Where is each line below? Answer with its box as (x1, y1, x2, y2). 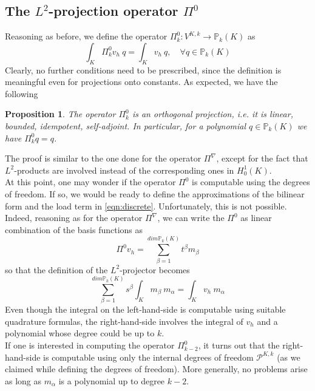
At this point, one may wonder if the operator (5, 175, 176, 188)
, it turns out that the (198, 339, 280, 352)
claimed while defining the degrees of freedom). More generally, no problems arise (5, 362, 308, 375)
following (5, 87, 38, 100)
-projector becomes (120, 263, 190, 276)
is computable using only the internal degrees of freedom (43, 350, 254, 363)
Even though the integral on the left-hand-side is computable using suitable (5, 303, 286, 316)
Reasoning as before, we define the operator (5, 30, 168, 42)
